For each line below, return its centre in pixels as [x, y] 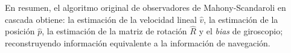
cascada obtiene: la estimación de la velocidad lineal [101, 19]
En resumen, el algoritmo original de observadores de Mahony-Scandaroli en [145, 7]
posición [20, 31]
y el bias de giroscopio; [241, 31]
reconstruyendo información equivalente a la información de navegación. [138, 43]
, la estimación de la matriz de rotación [114, 31]
